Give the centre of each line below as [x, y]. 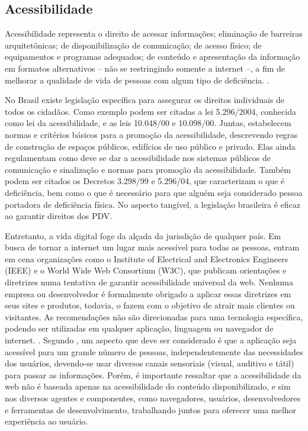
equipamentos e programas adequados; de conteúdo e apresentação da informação [153, 57]
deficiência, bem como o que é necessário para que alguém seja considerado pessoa [154, 192]
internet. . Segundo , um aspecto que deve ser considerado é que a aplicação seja [151, 340]
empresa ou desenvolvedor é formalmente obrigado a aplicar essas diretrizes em [148, 293]
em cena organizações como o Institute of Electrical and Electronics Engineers [147, 258]
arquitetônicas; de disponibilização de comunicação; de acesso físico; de [133, 45]
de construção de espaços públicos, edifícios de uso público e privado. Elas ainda [150, 146]
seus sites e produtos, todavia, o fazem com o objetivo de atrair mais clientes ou [150, 305]
